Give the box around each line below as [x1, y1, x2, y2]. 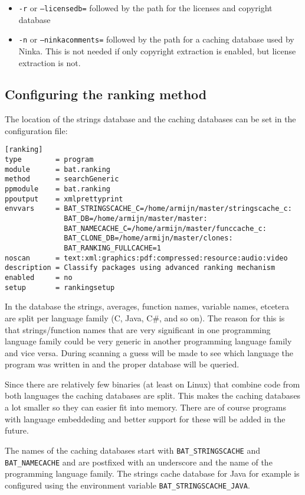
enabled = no [5, 273, 73, 282]
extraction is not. [18, 56, 81, 69]
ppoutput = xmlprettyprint [5, 194, 123, 203]
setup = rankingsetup [5, 283, 115, 292]
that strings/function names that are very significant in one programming [5, 323, 271, 336]
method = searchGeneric [5, 175, 119, 184]
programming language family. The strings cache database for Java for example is [5, 467, 300, 480]
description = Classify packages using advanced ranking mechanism [5, 263, 276, 272]
